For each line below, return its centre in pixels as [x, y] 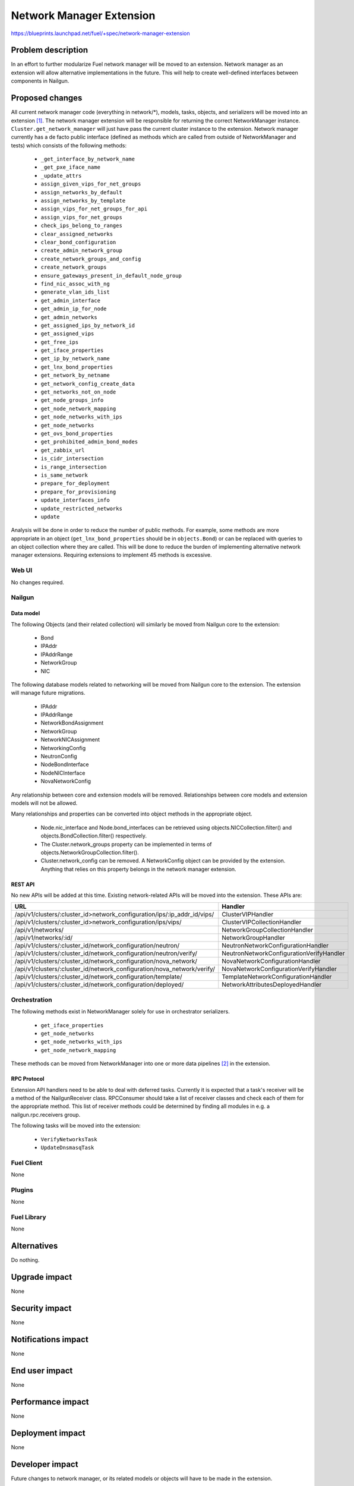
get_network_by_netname [75, 375]
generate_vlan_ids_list [75, 292]
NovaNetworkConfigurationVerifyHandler [279, 969]
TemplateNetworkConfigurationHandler [277, 977]
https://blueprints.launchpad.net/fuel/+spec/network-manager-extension [100, 33]
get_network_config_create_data [88, 384]
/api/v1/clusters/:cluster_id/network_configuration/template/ [98, 977]
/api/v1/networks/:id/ [44, 938]
